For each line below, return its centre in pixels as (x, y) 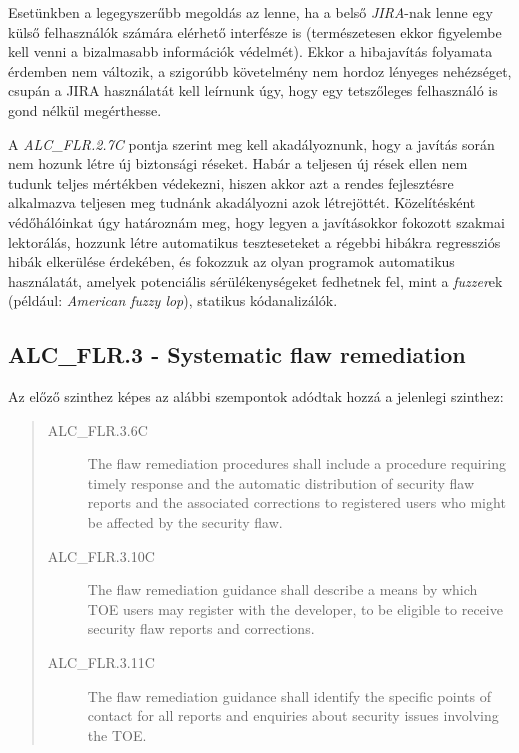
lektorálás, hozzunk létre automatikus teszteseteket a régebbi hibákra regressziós (254, 241)
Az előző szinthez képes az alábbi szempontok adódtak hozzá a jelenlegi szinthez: (256, 396)
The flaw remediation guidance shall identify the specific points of (289, 695)
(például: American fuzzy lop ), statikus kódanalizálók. (173, 300)
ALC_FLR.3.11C (101, 662)
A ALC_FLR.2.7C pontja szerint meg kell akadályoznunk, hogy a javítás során (251, 143)
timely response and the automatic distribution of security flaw (281, 482)
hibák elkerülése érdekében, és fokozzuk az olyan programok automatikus (231, 261)
